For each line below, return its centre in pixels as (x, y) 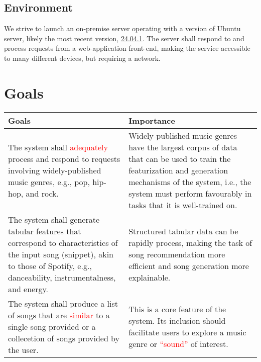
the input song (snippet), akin (61, 254)
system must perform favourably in (190, 193)
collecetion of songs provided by (64, 338)
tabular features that (45, 231)
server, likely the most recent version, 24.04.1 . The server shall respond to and (124, 38)
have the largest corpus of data (183, 147)
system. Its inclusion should (177, 321)
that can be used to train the (180, 158)
